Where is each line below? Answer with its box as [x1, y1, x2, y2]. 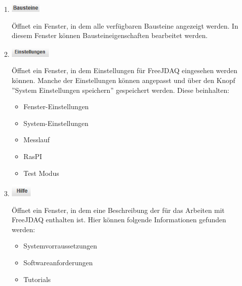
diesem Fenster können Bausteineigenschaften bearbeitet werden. [11, 30, 208, 41]
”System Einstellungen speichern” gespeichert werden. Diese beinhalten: [11, 84, 230, 95]
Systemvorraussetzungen [23, 241, 97, 251]
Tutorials [23, 274, 51, 284]
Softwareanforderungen [23, 257, 93, 267]
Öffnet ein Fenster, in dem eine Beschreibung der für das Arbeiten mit [11, 204, 225, 215]
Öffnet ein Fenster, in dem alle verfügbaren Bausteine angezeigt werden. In [11, 20, 239, 31]
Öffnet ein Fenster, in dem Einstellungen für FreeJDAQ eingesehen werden [11, 65, 238, 76]
